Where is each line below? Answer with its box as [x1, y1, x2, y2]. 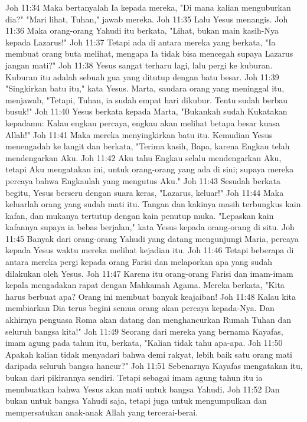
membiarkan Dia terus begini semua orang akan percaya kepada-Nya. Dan [5, 302, 275, 314]
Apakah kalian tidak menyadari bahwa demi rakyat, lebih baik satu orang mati [5, 348, 292, 360]
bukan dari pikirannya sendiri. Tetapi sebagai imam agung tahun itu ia [5, 371, 263, 383]
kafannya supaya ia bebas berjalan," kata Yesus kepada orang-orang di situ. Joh [5, 221, 295, 233]
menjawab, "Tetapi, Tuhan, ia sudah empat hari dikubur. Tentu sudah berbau [5, 93, 288, 106]
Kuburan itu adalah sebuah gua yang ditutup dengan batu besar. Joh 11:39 [5, 70, 279, 83]
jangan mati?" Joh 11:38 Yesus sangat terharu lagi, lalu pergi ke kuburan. [5, 58, 273, 71]
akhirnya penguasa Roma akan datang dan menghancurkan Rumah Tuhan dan [5, 313, 292, 326]
